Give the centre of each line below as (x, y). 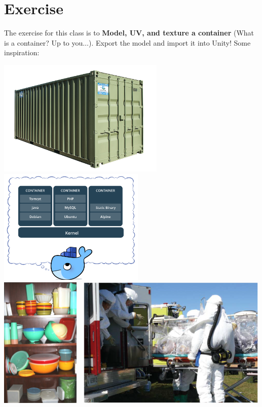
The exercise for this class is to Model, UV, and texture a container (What (129, 33)
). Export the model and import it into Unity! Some (170, 42)
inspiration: (22, 52)
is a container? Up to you (44, 42)
